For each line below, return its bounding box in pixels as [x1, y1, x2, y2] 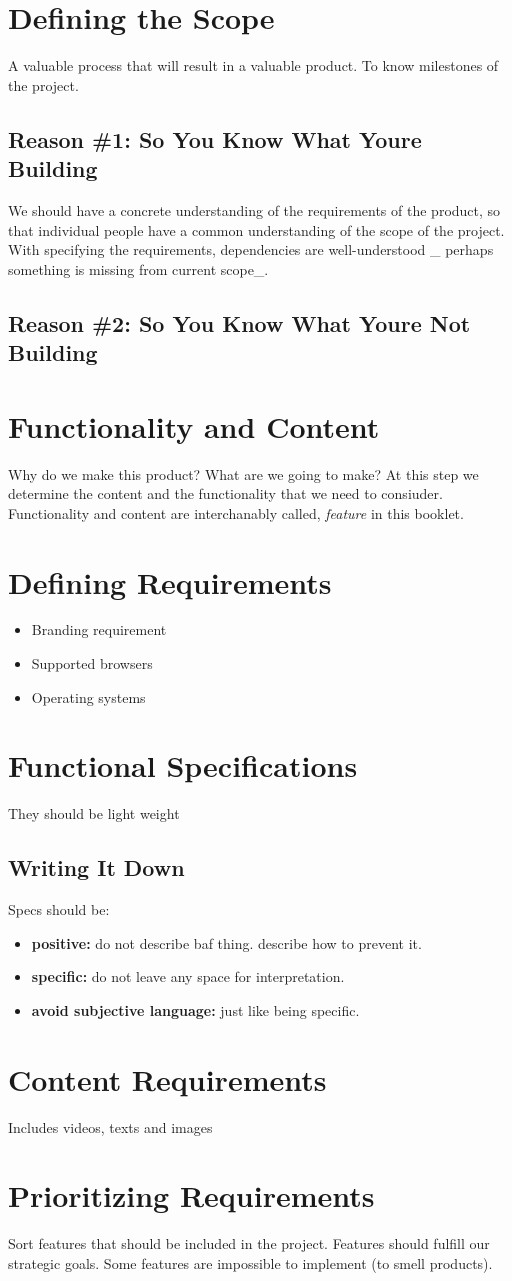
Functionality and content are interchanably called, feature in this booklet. [8, 502, 464, 523]
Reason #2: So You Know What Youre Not [8, 307, 471, 338]
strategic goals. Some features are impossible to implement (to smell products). [8, 1253, 493, 1273]
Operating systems [31, 686, 146, 707]
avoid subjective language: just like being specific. [31, 999, 360, 1020]
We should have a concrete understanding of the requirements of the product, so [8, 199, 501, 220]
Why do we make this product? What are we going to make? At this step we [8, 463, 479, 484]
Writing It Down [8, 852, 185, 883]
